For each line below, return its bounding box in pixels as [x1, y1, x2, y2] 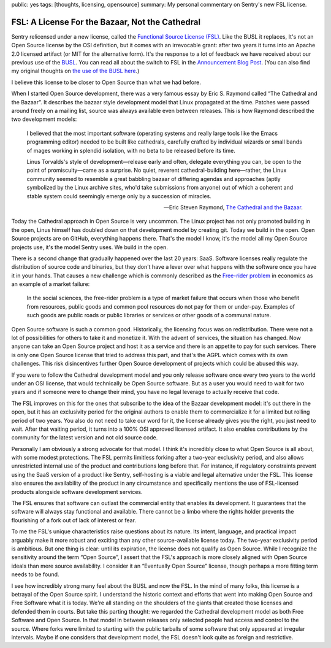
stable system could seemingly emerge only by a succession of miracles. [26, 192, 211, 199]
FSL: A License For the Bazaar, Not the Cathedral [11, 17, 201, 27]
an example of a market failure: [11, 280, 90, 288]
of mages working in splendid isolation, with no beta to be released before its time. [26, 147, 235, 154]
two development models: [11, 115, 77, 123]
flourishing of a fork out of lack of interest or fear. [11, 516, 136, 524]
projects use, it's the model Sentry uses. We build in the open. [11, 243, 169, 251]
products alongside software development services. [11, 488, 143, 495]
